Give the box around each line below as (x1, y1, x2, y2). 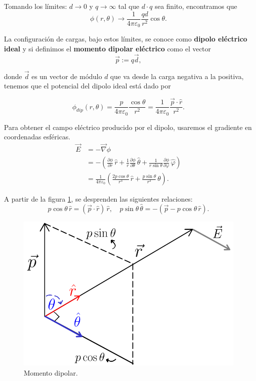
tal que (118, 1, 139, 11)
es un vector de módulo (31, 71, 102, 81)
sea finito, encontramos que (155, 1, 237, 11)
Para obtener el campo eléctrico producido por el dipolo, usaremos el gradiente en (4, 122, 252, 132)
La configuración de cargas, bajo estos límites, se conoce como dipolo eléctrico (4, 34, 248, 44)
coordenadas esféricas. (4, 131, 71, 142)
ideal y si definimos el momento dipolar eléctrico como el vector (4, 43, 211, 53)
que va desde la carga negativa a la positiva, (110, 71, 244, 81)
